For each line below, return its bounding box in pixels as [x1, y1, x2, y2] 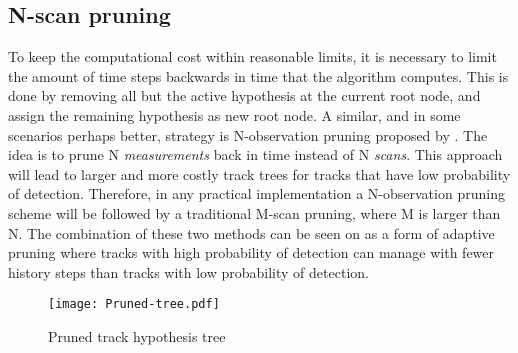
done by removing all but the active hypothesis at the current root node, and [8, 85, 481, 106]
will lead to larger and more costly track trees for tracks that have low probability [8, 163, 511, 184]
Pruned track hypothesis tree [48, 325, 226, 346]
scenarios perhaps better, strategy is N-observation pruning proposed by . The [8, 124, 488, 145]
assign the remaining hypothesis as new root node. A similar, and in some [8, 104, 461, 125]
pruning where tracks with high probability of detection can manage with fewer [8, 242, 495, 263]
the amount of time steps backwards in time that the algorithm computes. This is [8, 65, 509, 86]
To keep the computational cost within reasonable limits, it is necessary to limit [8, 46, 497, 67]
